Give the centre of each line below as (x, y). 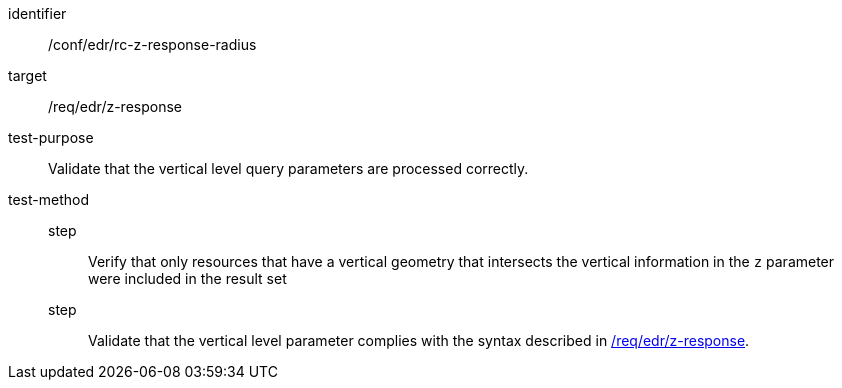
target (27, 75)
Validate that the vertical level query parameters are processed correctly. (288, 168)
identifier (37, 13)
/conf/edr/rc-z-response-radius (152, 44)
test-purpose (51, 137)
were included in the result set (187, 278)
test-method (48, 199)
